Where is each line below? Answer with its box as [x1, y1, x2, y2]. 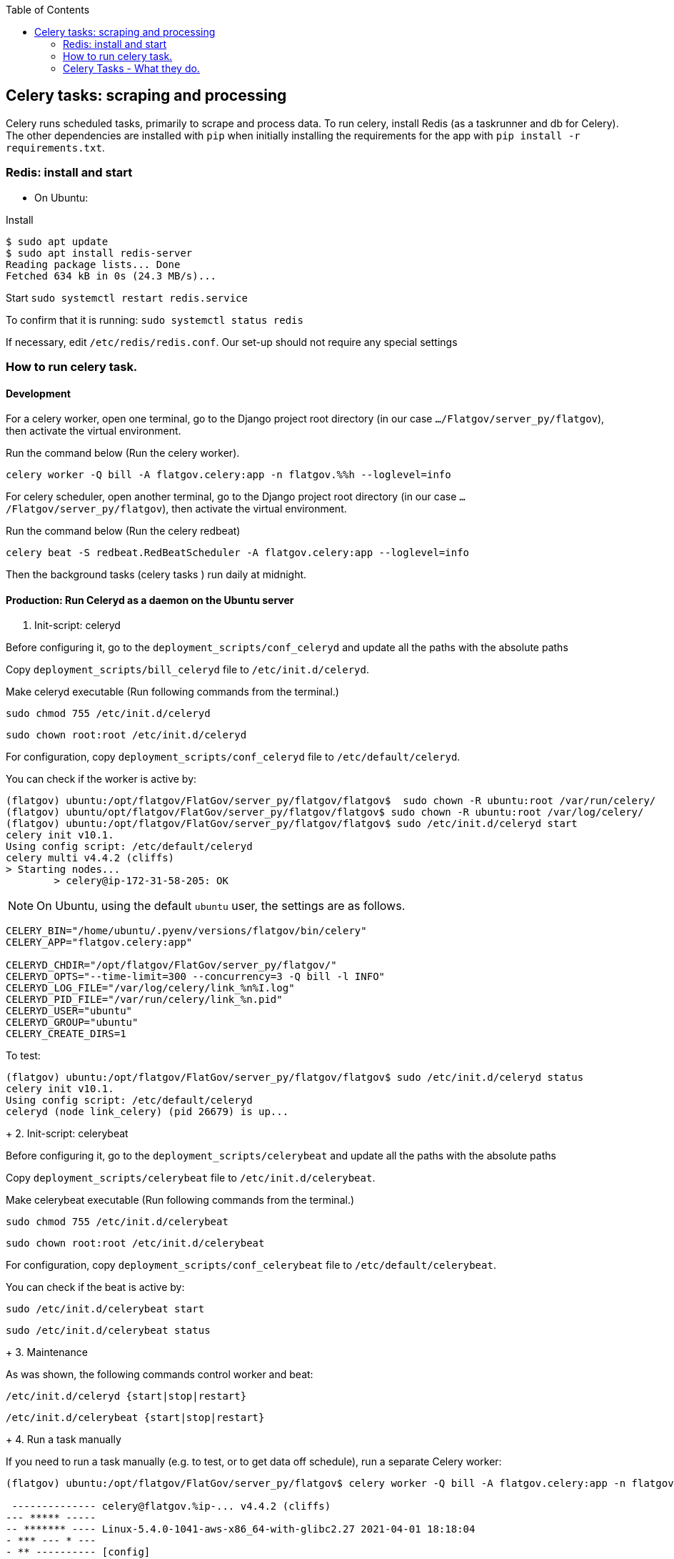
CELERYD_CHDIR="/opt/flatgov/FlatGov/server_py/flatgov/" [6, 959, 337, 971]
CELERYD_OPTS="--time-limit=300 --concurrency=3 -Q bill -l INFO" [6, 971, 386, 983]
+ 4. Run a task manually [6, 1433, 121, 1446]
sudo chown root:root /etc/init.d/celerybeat [6, 1237, 265, 1249]
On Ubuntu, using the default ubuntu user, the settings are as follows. [36, 899, 406, 914]
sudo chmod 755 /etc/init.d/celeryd [6, 708, 211, 720]
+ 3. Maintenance [6, 1346, 88, 1359]
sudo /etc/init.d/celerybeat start [6, 1303, 205, 1315]
